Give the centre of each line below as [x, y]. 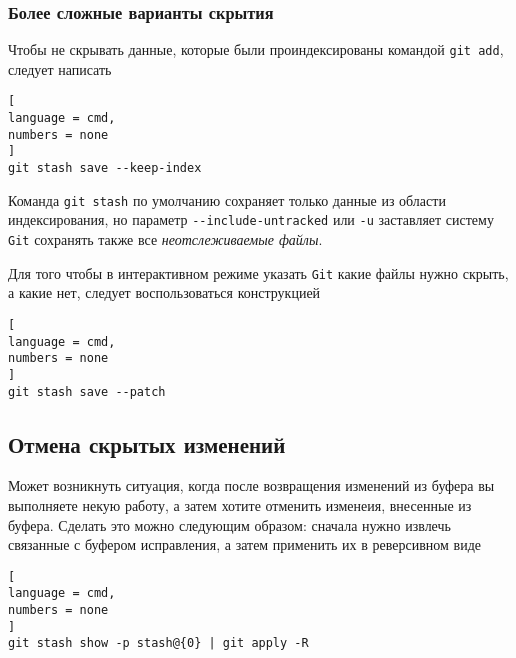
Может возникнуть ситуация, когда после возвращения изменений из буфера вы [251, 485]
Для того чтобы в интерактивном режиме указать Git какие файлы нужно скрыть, [258, 272]
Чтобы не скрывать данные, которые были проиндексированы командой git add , [256, 49]
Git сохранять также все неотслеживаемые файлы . [165, 239]
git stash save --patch [87, 391]
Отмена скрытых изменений [147, 443]
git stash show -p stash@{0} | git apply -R [158, 643]
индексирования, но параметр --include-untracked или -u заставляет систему [251, 219]
